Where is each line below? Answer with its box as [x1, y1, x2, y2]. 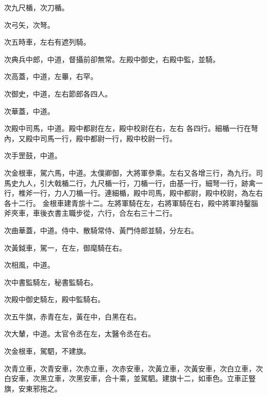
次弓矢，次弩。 [4, 19, 54, 30]
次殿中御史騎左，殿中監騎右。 [4, 294, 105, 305]
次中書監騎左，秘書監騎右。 [4, 276, 98, 287]
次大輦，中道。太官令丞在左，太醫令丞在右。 [4, 328, 155, 339]
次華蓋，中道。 [4, 105, 54, 116]
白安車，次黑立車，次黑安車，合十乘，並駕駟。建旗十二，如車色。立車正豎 [4, 373, 256, 384]
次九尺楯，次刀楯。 [4, 2, 69, 12]
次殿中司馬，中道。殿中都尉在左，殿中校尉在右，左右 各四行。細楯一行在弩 [4, 123, 258, 134]
